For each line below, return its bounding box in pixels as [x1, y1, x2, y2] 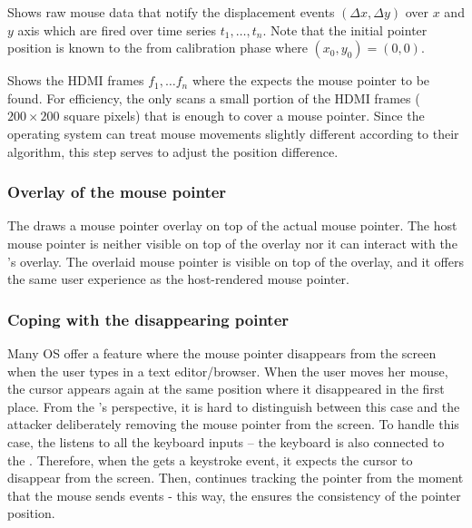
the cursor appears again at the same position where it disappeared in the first [7, 379, 445, 398]
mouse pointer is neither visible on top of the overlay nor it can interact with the [7, 233, 457, 252]
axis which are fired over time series [17, 20, 217, 39]
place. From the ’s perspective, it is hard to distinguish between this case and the [7, 396, 460, 416]
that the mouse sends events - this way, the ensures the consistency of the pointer [7, 485, 461, 504]
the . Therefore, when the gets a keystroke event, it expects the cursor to [7, 450, 413, 469]
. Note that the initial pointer [262, 20, 428, 39]
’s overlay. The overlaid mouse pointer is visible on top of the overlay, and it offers [7, 251, 465, 270]
